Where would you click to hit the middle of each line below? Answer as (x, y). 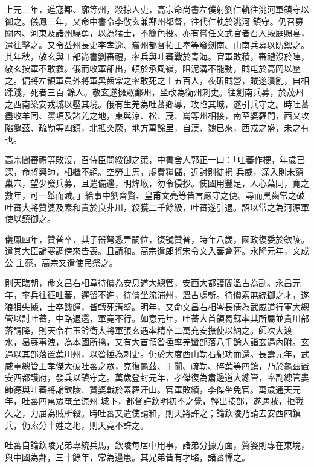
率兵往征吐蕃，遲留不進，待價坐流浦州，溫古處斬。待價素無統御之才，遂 (165, 295)
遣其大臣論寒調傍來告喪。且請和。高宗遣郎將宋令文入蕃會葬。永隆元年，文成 (157, 251)
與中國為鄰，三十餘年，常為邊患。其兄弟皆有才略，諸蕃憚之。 (127, 456)
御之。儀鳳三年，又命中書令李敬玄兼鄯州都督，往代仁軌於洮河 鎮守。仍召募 (154, 21)
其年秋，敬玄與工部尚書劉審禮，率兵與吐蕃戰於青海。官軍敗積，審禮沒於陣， (157, 56)
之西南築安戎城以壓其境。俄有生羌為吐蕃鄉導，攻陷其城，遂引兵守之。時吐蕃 (157, 103)
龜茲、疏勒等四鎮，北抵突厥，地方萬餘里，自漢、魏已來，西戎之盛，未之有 (161, 127)
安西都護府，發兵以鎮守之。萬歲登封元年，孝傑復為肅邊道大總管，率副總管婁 (157, 377)
